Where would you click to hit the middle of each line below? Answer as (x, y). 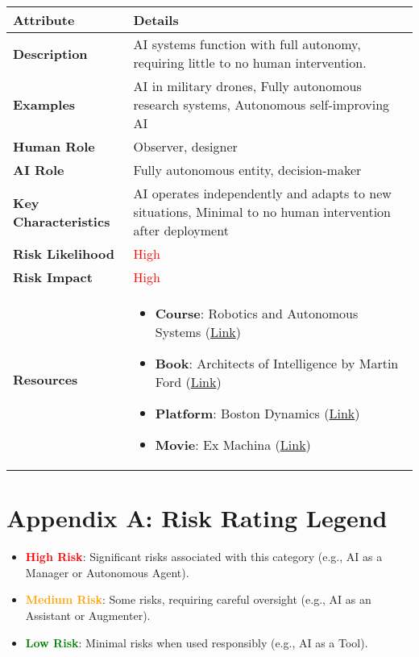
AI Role (39, 170)
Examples (44, 104)
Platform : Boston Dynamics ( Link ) (257, 413)
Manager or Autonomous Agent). (107, 572)
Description (50, 53)
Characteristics (62, 221)
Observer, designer (185, 146)
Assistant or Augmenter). (88, 615)
